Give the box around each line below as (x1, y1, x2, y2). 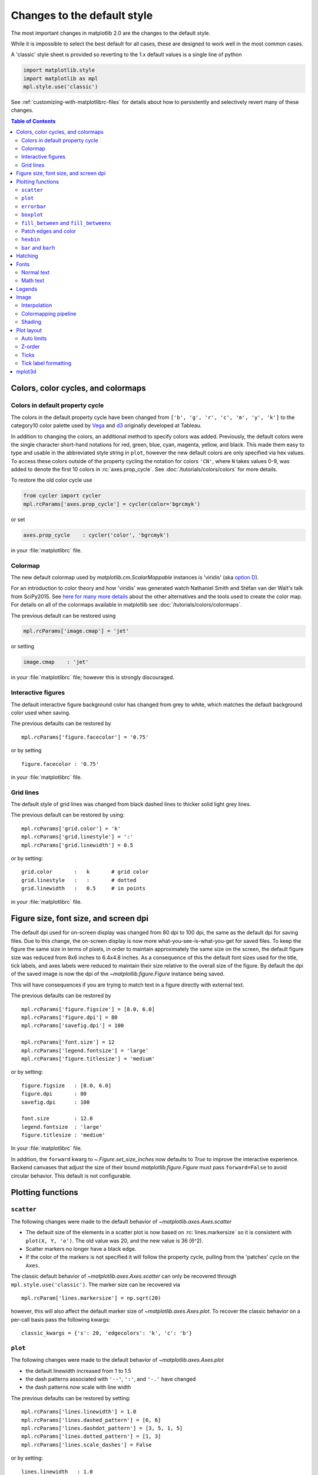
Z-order (21, 343, 41, 350)
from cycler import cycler (23, 493, 101, 499)
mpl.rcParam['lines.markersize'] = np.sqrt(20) (21, 1294, 161, 1301)
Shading (21, 319, 41, 326)
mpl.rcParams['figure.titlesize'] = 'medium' (21, 1055, 155, 1062)
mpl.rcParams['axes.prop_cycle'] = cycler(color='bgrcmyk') (23, 500, 201, 507)
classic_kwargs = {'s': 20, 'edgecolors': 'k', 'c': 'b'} (21, 1330, 193, 1336)
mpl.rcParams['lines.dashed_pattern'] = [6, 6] (21, 1417, 161, 1423)
